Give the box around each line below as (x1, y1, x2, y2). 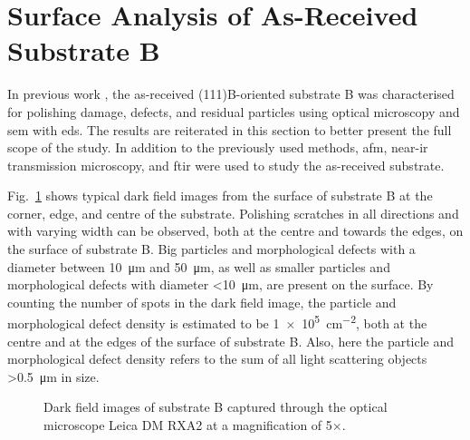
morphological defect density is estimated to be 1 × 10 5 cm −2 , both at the (7, 311, 427, 333)
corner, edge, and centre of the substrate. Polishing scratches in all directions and (7, 203, 459, 222)
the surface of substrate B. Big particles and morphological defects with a (7, 240, 416, 259)
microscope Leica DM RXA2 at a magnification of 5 (43, 416, 332, 435)
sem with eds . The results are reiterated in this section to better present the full (7, 120, 452, 139)
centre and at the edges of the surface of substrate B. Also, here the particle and (7, 331, 455, 350)
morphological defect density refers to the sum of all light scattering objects (7, 349, 427, 368)
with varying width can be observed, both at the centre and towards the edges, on (7, 221, 464, 240)
